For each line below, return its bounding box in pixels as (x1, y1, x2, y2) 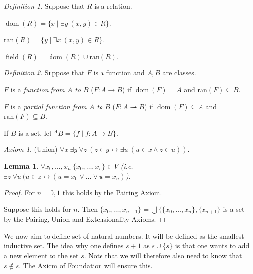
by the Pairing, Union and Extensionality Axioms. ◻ (4, 214, 166, 224)
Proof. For (4, 187, 35, 198)
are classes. (162, 68, 196, 78)
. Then (77, 204, 98, 214)
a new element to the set (4, 250, 79, 260)
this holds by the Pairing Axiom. (62, 187, 162, 198)
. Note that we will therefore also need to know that (84, 250, 242, 260)
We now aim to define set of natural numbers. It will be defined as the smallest (4, 230, 244, 241)
